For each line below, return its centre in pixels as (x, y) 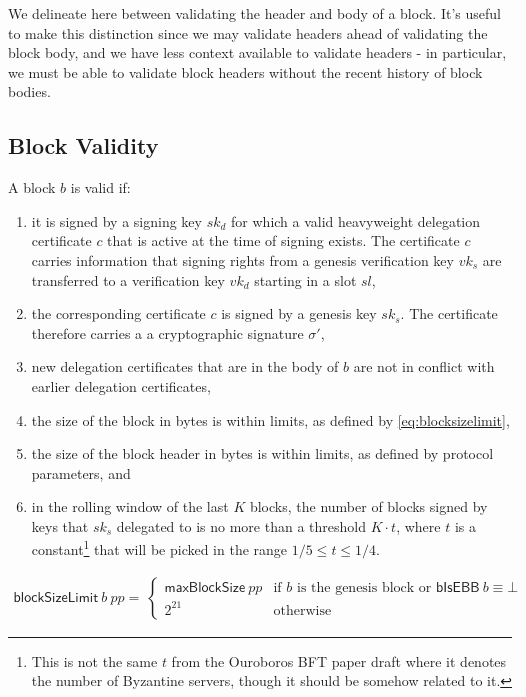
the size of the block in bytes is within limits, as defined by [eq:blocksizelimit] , (270, 419)
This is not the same (94, 660)
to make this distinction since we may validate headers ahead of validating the (248, 32)
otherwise (302, 610)
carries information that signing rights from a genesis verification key (242, 259)
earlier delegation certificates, (121, 385)
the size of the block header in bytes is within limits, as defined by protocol (262, 453)
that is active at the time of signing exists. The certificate (283, 240)
